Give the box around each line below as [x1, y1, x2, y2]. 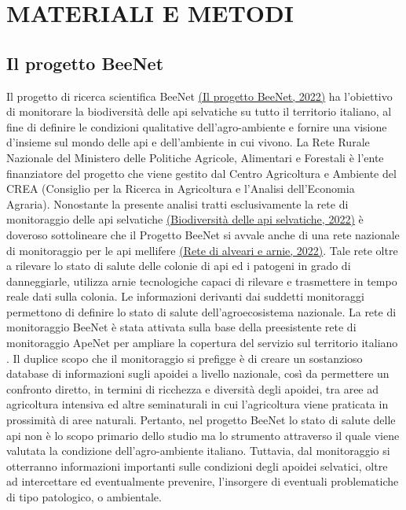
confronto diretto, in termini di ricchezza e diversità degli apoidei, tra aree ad [6, 380, 379, 397]
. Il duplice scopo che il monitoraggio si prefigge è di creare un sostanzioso [6, 349, 363, 366]
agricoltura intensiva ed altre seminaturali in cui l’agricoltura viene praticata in [6, 396, 389, 412]
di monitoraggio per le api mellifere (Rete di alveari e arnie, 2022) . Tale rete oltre [6, 242, 398, 258]
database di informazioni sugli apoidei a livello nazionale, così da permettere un [6, 365, 390, 382]
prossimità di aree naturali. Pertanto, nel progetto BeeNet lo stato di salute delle [6, 412, 396, 428]
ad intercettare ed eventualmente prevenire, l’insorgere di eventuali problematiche [6, 473, 399, 490]
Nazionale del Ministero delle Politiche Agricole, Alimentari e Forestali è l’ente [6, 149, 384, 165]
